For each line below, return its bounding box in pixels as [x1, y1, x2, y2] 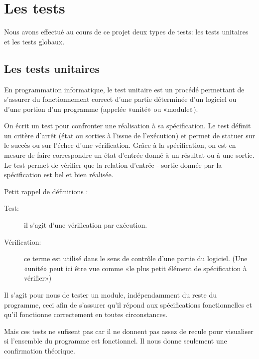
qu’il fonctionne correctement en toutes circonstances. [4, 309, 168, 320]
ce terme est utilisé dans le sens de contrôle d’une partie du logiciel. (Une [24, 253, 248, 264]
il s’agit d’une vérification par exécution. [24, 220, 147, 230]
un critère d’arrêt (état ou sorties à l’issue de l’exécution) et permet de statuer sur [4, 130, 255, 140]
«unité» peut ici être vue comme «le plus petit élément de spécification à [24, 263, 247, 273]
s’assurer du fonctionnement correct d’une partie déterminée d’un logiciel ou [4, 94, 237, 104]
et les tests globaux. [4, 36, 65, 46]
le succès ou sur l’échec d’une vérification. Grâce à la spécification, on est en [4, 140, 236, 150]
